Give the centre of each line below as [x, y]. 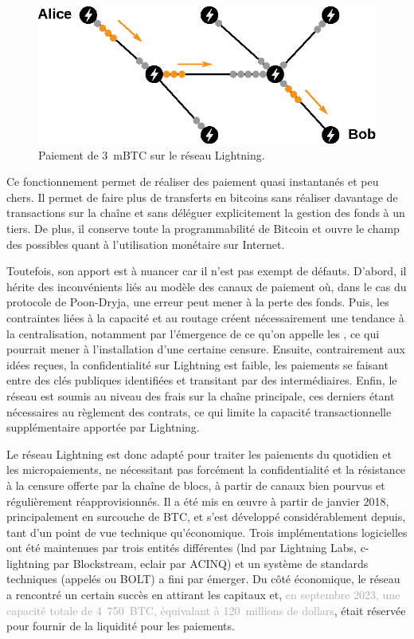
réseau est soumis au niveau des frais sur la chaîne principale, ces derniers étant [201, 395]
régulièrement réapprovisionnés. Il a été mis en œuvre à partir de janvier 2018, [198, 501]
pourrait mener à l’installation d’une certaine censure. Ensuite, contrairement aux [206, 349]
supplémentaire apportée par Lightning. [103, 427]
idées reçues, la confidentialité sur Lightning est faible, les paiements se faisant [197, 364]
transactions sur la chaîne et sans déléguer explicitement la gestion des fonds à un [206, 213]
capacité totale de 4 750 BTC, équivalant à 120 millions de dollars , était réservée [206, 610]
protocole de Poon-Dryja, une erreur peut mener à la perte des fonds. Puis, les [198, 302]
